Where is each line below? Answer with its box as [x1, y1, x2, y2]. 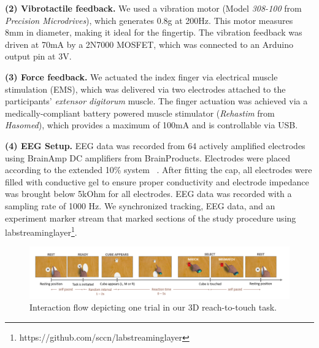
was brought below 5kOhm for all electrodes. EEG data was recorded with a [5, 187, 292, 200]
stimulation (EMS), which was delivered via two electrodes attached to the [5, 82, 286, 95]
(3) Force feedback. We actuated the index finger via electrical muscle [5, 70, 278, 83]
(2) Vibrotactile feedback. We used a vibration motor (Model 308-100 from [5, 2, 302, 14]
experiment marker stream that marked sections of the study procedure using [5, 211, 296, 224]
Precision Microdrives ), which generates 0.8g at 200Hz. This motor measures [5, 14, 293, 26]
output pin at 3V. [5, 50, 72, 63]
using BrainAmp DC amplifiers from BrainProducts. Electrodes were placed [5, 151, 291, 164]
